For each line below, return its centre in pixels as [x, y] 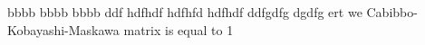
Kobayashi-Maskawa [63, 29]
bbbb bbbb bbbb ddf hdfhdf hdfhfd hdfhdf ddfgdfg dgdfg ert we [185, 12]
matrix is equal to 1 [179, 29]
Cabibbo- [392, 12]
